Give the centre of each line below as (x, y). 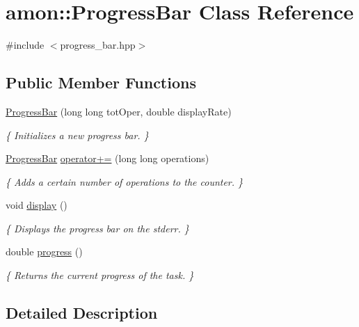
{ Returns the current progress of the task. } (100, 275)
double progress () (44, 252)
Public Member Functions (101, 82)
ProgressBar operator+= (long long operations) (107, 158)
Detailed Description (82, 313)
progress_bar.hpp (98, 45)
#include (25, 45)
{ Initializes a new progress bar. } (77, 135)
